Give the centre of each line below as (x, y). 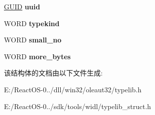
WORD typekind (32, 23)
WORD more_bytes (38, 56)
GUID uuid (22, 6)
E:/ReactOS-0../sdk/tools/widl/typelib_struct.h (77, 106)
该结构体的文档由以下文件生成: (53, 73)
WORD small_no (33, 40)
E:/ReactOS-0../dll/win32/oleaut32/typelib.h (73, 89)
